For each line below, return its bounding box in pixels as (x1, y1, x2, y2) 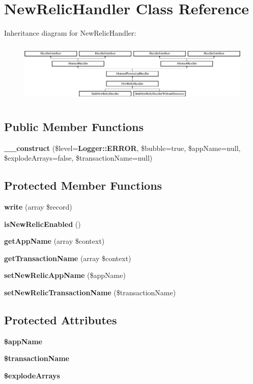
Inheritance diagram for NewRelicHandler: (4, 28, 136, 38)
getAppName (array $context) (4, 236, 105, 246)
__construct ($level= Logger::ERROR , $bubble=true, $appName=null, (4, 142, 241, 153)
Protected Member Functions (4, 177, 162, 193)
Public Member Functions (4, 118, 144, 134)
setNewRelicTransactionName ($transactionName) (4, 287, 176, 298)
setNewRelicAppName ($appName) (4, 270, 126, 280)
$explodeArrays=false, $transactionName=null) (4, 152, 153, 163)
